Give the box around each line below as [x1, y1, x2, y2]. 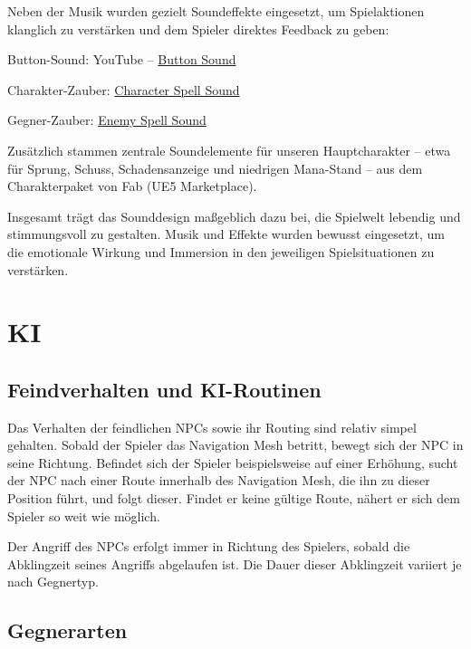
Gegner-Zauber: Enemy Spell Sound [7, 110, 207, 129]
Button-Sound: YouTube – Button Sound [7, 50, 236, 69]
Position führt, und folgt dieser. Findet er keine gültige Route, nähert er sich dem [7, 489, 460, 508]
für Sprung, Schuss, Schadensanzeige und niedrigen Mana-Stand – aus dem [7, 158, 423, 177]
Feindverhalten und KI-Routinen [7, 375, 322, 403]
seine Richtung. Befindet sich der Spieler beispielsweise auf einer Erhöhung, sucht [7, 453, 458, 472]
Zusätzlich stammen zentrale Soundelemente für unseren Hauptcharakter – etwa [7, 140, 451, 159]
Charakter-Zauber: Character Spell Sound [7, 80, 240, 99]
